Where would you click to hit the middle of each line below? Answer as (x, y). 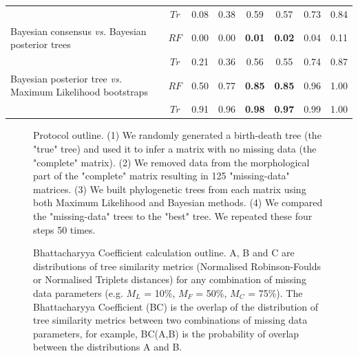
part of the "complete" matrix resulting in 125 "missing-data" (161, 176)
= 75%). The (275, 292)
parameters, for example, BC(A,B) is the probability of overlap (166, 333)
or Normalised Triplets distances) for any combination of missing (170, 279)
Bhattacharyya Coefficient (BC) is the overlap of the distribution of (176, 306)
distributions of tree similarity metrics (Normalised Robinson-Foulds (177, 266)
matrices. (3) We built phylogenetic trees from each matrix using (170, 189)
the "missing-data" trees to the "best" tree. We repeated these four (173, 215)
